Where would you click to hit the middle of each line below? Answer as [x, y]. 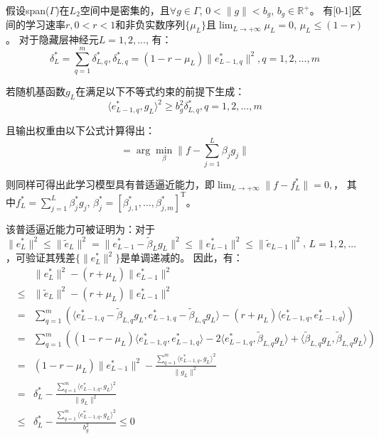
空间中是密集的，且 [125, 10]
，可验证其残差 [41, 258]
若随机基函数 [36, 91]
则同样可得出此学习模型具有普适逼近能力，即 [110, 184]
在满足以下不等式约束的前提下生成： [160, 91]
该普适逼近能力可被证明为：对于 [80, 228]
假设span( [28, 10]
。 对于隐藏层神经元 [52, 39]
